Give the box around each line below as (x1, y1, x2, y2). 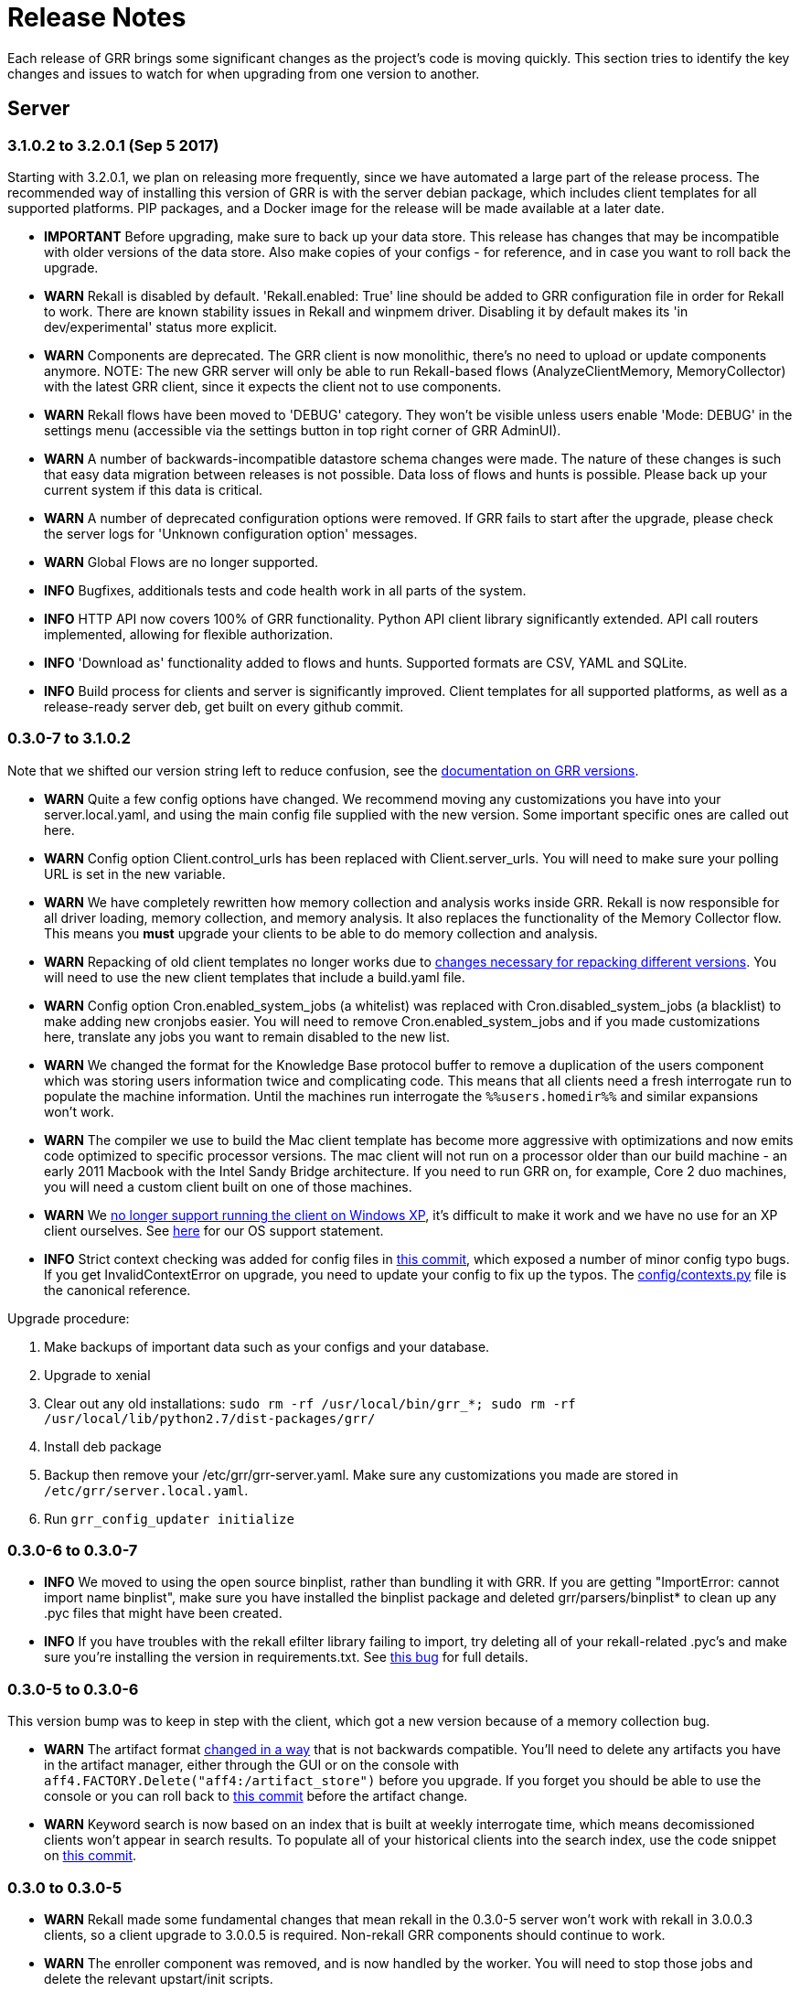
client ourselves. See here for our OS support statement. (44, 1222, 384, 1238)
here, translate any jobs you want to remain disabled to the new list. (44, 1028, 451, 1044)
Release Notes (7, 2, 187, 33)
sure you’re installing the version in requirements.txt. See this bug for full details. (44, 1649, 528, 1665)
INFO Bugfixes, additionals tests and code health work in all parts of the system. (44, 582, 527, 598)
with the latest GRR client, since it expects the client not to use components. (44, 378, 502, 394)
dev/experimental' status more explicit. (44, 318, 278, 335)
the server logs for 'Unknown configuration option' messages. (44, 525, 418, 541)
